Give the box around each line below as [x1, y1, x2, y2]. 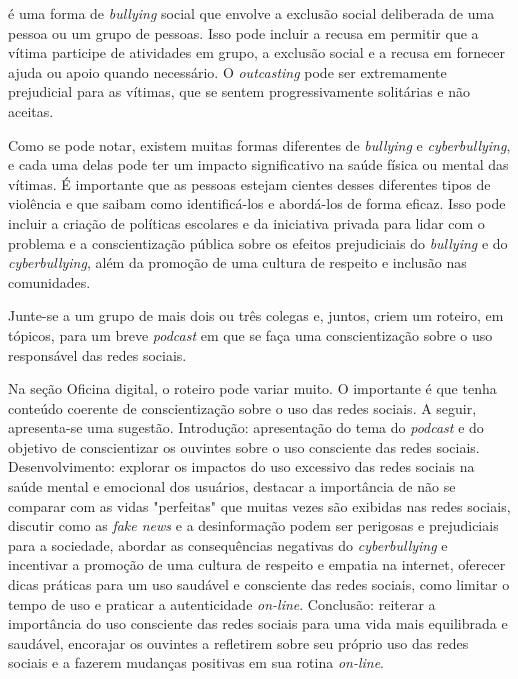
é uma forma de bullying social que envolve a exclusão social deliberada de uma [8, 3, 495, 23]
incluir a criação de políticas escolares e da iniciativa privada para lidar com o [8, 212, 485, 233]
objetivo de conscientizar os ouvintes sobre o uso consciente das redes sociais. [8, 436, 480, 457]
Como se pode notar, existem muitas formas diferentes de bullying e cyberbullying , [8, 134, 511, 155]
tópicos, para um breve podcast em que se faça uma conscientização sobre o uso [8, 324, 493, 345]
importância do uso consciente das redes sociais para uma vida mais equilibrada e [8, 613, 508, 634]
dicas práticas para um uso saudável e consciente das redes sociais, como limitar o [8, 574, 510, 595]
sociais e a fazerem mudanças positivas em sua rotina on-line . [8, 652, 385, 673]
